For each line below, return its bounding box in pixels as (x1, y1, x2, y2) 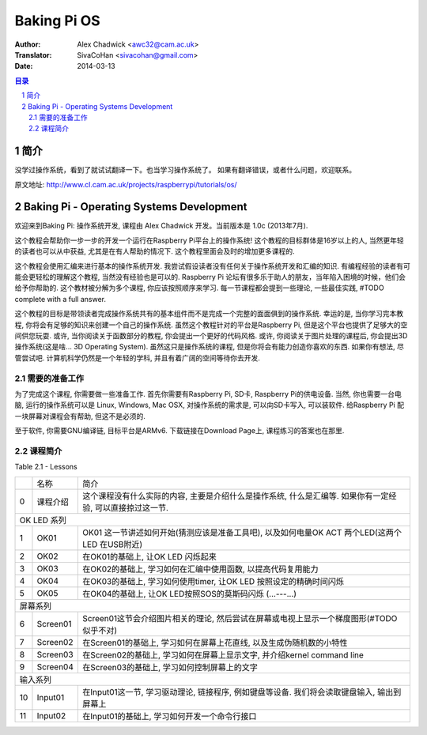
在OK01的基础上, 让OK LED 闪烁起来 (81, 551, 217, 562)
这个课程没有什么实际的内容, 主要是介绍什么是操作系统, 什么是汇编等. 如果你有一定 (81, 490, 389, 501)
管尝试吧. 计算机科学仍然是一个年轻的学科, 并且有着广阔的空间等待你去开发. (14, 352, 260, 363)
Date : (14, 62, 33, 71)
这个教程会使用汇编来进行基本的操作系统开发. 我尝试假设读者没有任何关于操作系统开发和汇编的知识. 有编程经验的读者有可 (14, 261, 410, 270)
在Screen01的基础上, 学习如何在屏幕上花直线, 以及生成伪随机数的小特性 (81, 637, 348, 648)
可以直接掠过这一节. (95, 502, 169, 513)
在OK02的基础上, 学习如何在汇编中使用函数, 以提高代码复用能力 (81, 563, 319, 575)
